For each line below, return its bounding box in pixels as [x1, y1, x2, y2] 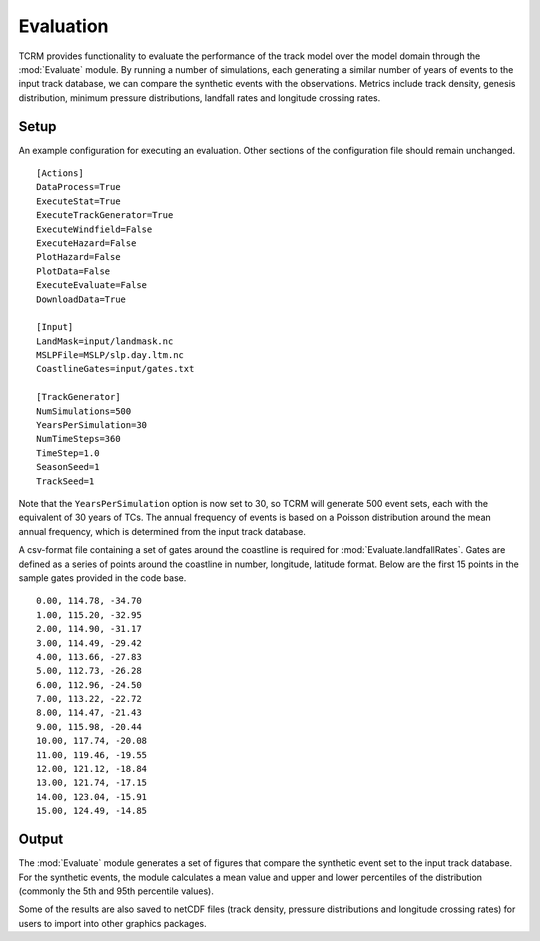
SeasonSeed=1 [36, 461, 100, 473]
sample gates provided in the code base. [18, 571, 187, 584]
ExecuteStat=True [36, 195, 121, 207]
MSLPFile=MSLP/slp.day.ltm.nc [36, 350, 185, 361]
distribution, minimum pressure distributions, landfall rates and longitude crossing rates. [18, 91, 381, 104]
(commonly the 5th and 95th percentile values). [18, 885, 214, 897]
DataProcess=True [36, 181, 121, 193]
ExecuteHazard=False [36, 237, 137, 249]
